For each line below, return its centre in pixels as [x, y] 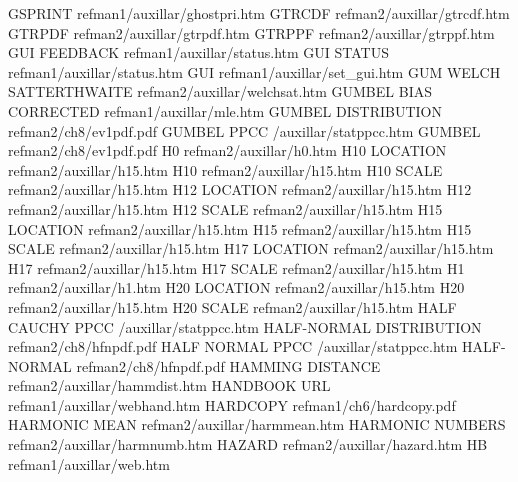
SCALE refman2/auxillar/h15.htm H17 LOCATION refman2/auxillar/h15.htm [251, 248]
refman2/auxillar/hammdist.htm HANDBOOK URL [169, 385]
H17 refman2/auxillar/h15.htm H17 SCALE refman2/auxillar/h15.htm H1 [236, 267]
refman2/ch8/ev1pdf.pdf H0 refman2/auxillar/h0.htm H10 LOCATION [227, 150]
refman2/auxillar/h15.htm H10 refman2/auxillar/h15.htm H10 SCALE [225, 169]
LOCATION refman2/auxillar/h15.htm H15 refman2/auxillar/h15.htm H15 [240, 228]
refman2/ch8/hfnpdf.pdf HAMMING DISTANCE [228, 365]
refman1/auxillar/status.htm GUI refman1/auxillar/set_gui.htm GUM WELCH [254, 71]
